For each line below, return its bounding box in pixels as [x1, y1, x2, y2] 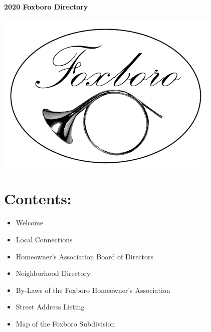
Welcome [16, 217, 44, 228]
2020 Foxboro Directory [4, 2, 88, 12]
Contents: [4, 188, 72, 209]
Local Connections [16, 234, 73, 244]
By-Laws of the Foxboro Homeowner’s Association [16, 284, 170, 295]
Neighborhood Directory [16, 268, 91, 278]
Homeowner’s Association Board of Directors [16, 251, 154, 261]
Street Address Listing [16, 301, 85, 312]
